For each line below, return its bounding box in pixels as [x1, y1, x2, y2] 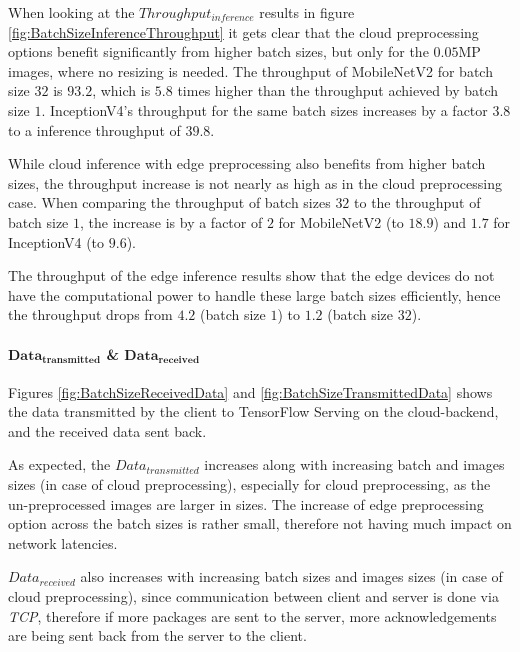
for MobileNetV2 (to [278, 211, 404, 232]
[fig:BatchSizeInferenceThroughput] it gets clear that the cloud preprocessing [8, 21, 479, 42]
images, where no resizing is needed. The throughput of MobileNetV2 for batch [8, 60, 493, 81]
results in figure [259, 2, 355, 22]
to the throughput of [354, 192, 481, 213]
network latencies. [8, 532, 118, 553]
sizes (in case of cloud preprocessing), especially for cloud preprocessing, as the [8, 474, 491, 495]
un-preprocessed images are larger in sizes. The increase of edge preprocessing [8, 493, 484, 514]
